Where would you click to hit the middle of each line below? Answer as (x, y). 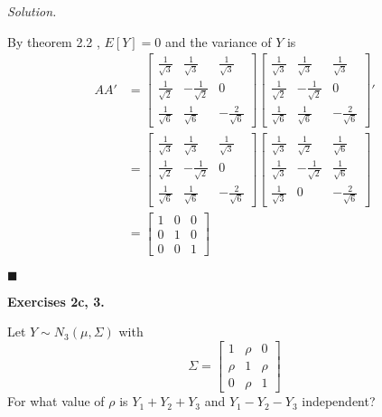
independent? (339, 401)
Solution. (32, 11)
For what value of (56, 401)
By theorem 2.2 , (54, 41)
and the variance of (219, 41)
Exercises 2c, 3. (56, 301)
